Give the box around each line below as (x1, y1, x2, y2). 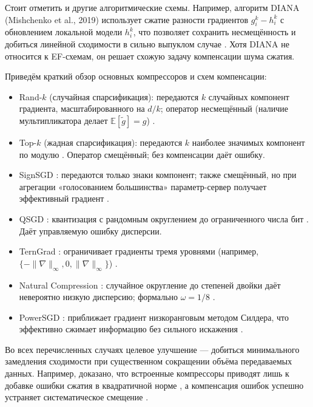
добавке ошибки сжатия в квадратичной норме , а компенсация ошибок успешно (5, 378, 304, 391)
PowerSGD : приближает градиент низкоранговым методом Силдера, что (19, 310, 289, 323)
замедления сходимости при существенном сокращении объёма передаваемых (5, 355, 292, 368)
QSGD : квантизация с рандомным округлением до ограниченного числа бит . (19, 212, 309, 225)
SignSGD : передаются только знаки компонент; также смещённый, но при (19, 168, 297, 181)
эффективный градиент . (19, 192, 109, 205)
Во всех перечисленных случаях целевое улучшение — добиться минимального (5, 343, 300, 355)
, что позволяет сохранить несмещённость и (133, 26, 296, 38)
